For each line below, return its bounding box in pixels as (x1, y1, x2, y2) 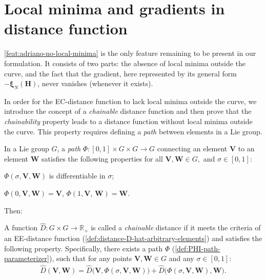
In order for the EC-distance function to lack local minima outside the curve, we (4, 95, 257, 106)
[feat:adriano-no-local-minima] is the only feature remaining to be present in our (4, 48, 256, 58)
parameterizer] (4, 253, 50, 264)
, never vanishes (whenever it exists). (37, 78, 153, 89)
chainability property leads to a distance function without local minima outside (4, 116, 253, 127)
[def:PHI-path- (175, 243, 220, 253)
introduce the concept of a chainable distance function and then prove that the (4, 106, 252, 116)
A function (4, 222, 38, 233)
